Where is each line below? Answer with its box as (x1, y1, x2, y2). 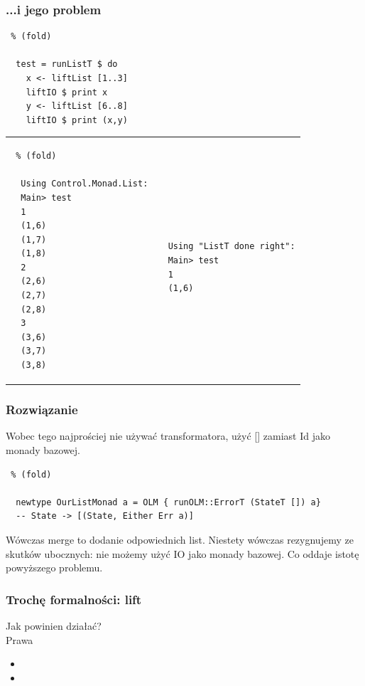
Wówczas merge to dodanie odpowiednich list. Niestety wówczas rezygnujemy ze (6, 532, 354, 547)
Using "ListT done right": (168, 241, 295, 252)
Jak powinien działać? (6, 618, 102, 633)
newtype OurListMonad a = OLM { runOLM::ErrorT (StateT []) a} (16, 497, 321, 507)
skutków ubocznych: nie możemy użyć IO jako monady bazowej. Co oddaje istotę (6, 546, 359, 561)
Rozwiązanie (6, 401, 78, 418)
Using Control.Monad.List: (21, 179, 148, 189)
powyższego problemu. (6, 560, 103, 575)
